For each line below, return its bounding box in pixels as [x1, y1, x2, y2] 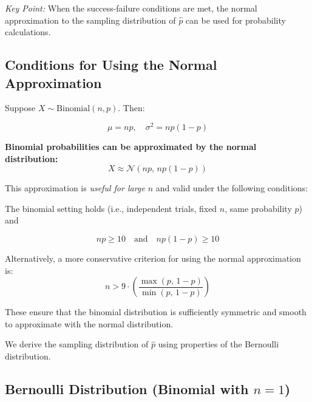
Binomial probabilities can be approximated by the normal [5, 140, 257, 153]
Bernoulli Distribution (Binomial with [5, 379, 249, 398]
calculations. [5, 26, 51, 38]
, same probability [225, 202, 292, 214]
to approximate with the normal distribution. [5, 317, 174, 330]
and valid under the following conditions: [155, 182, 308, 194]
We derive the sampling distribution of [5, 338, 149, 350]
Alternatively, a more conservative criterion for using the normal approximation [5, 252, 301, 265]
